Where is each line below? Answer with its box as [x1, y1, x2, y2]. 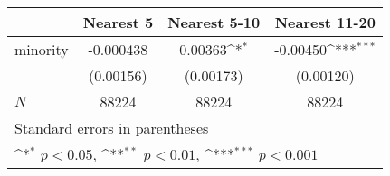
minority [14, 39, 69, 60]
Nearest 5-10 [167, 12, 261, 32]
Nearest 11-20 [274, 12, 376, 32]
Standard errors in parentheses [14, 117, 209, 138]
